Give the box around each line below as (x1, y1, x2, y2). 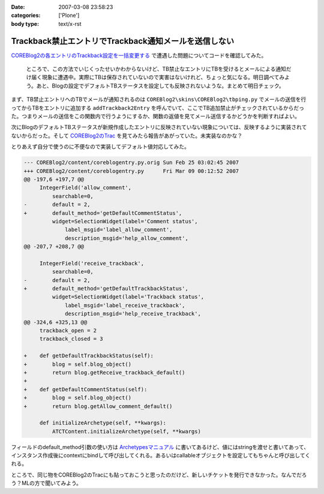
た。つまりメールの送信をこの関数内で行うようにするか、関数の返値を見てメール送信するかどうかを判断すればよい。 (11, 113, 300, 120)
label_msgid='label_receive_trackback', (65, 302, 185, 309)
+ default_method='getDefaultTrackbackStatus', (23, 285, 188, 292)
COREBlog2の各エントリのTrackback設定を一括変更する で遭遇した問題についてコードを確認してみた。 (11, 52, 267, 59)
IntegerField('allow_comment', (39, 184, 132, 191)
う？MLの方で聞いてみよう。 (11, 480, 82, 487)
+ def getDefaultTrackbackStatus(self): (23, 352, 154, 360)
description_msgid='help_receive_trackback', (65, 310, 201, 318)
